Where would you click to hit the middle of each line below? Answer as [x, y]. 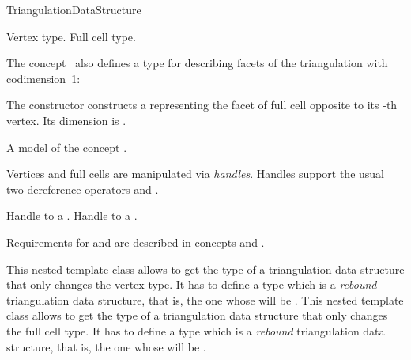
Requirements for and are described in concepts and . [136, 242]
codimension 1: [43, 78]
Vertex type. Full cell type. [71, 36]
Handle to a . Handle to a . [72, 216]
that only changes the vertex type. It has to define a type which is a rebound [192, 284]
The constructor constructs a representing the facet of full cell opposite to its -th [202, 105]
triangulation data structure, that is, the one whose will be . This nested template [205, 299]
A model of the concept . [67, 147]
